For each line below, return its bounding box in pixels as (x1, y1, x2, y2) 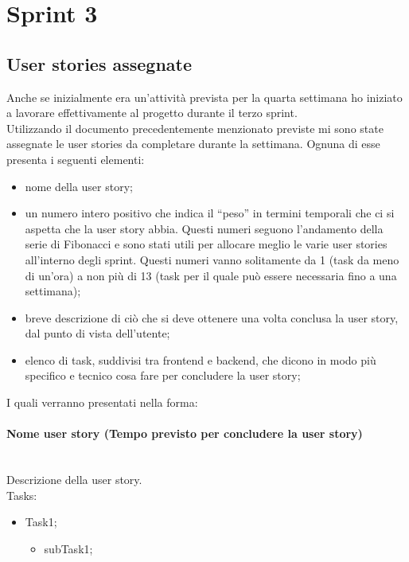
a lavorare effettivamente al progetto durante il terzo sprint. (6, 104, 298, 121)
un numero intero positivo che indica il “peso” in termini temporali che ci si (25, 205, 395, 221)
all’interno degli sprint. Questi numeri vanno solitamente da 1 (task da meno (25, 251, 399, 267)
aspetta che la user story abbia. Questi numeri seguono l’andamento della (25, 220, 384, 236)
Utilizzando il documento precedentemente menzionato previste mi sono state (6, 119, 384, 136)
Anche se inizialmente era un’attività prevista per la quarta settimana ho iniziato (6, 88, 403, 105)
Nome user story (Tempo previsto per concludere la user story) (6, 425, 363, 442)
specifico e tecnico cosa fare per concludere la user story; (25, 367, 301, 384)
